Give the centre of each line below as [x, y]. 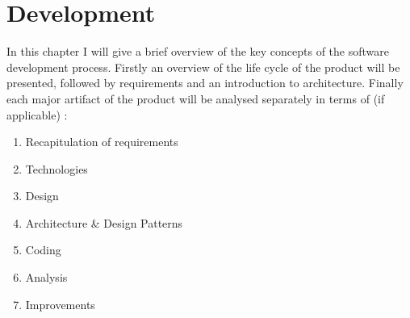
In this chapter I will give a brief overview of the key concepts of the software [198, 51]
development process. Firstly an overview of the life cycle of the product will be [203, 67]
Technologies [56, 168]
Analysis [46, 277]
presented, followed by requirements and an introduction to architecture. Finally [205, 83]
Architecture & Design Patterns [104, 222]
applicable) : [37, 114]
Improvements [60, 304]
